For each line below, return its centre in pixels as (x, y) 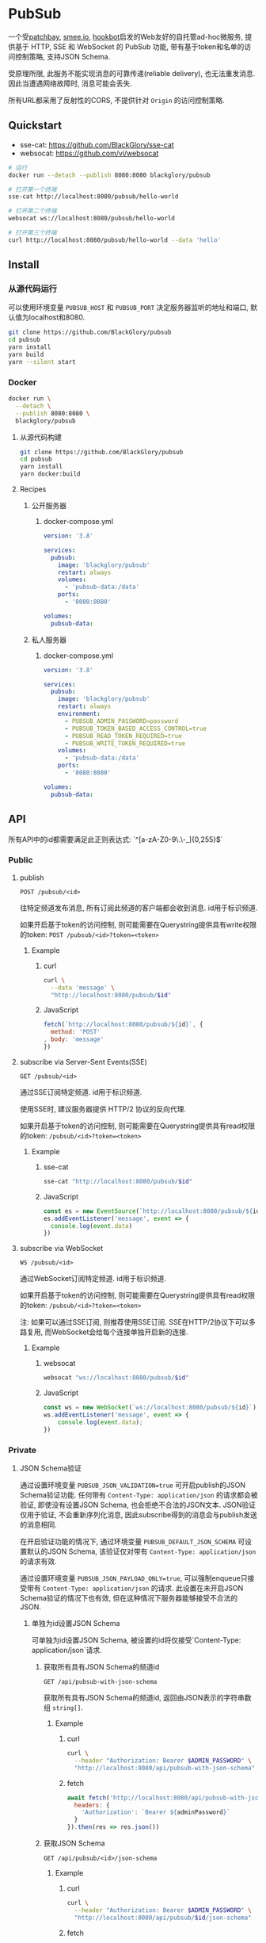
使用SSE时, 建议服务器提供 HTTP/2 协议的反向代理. (103, 1109)
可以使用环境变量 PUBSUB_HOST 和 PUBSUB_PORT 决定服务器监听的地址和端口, (129, 308)
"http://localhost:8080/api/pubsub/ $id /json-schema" (163, 1918)
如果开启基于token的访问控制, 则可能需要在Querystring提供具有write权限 (138, 924)
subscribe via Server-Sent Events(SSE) (84, 1061)
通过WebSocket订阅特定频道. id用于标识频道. (93, 1279)
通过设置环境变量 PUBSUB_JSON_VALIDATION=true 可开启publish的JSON (133, 1485)
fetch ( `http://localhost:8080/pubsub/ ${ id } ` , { (123, 1025)
